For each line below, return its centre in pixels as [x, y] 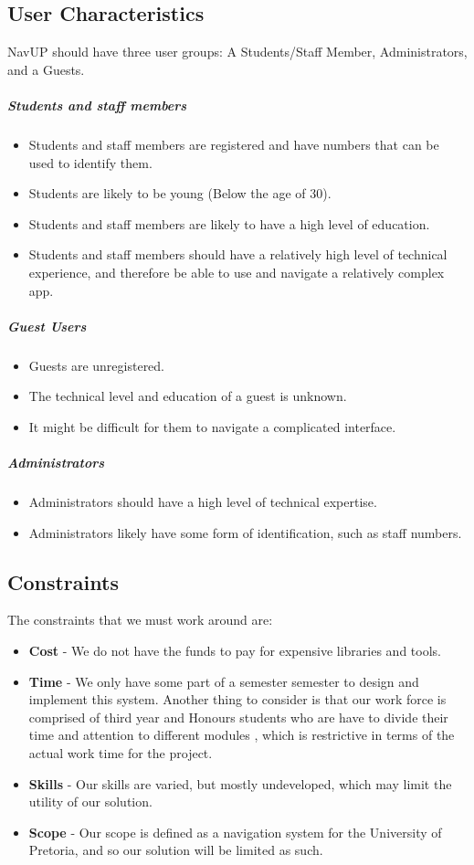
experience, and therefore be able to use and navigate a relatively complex [237, 272]
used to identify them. [90, 162]
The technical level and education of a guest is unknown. [188, 396]
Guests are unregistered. [97, 365]
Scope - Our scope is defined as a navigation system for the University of [235, 832]
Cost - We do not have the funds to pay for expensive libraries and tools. [235, 650]
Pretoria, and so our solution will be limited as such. [176, 850]
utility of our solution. [90, 802]
